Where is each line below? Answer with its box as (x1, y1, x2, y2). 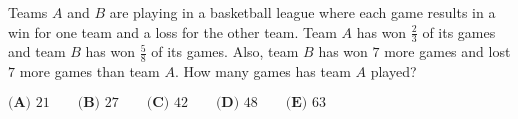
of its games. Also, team (151, 41, 299, 62)
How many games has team (183, 61, 351, 82)
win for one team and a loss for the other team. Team (8, 21, 337, 42)
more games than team (19, 61, 160, 82)
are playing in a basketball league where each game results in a (109, 2, 496, 22)
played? (370, 61, 417, 82)
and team (8, 41, 66, 62)
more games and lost (384, 41, 511, 62)
